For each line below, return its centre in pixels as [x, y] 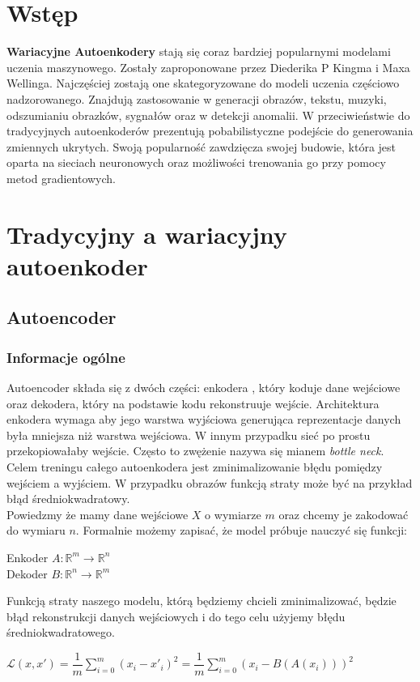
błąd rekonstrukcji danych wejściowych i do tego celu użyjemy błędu [176, 616]
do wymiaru [36, 530]
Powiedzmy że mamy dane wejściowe [98, 514]
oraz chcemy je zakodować [344, 514]
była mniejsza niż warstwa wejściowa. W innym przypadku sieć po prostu [189, 435]
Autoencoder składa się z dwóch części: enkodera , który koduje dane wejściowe [204, 388]
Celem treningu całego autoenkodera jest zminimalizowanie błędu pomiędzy [195, 467]
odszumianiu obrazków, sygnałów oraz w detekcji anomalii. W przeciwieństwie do [208, 115]
